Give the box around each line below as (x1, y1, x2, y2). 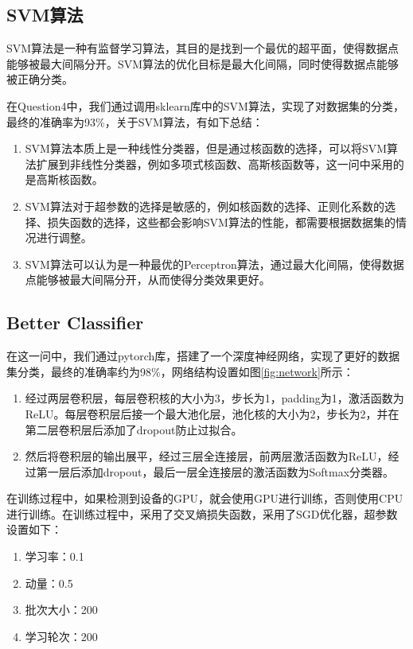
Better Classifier (6, 310, 144, 335)
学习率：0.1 (25, 548, 84, 565)
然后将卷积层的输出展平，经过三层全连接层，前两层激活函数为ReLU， (25, 448, 388, 464)
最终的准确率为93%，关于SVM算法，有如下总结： (6, 113, 263, 130)
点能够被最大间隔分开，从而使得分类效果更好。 (25, 271, 271, 288)
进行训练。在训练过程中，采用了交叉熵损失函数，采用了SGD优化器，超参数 (6, 505, 398, 522)
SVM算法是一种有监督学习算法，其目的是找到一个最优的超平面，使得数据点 (6, 40, 399, 56)
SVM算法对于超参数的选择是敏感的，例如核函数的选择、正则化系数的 (25, 197, 384, 214)
